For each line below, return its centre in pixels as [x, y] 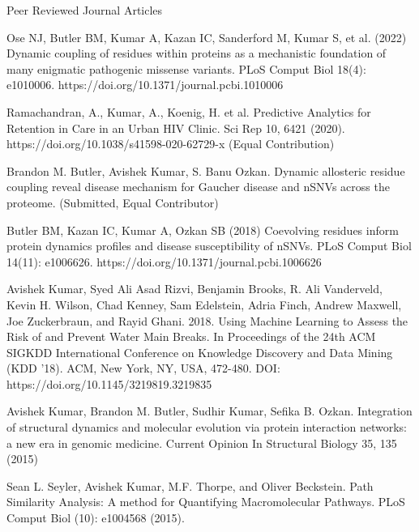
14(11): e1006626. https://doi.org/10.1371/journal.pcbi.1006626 [164, 261]
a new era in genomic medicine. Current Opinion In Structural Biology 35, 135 [202, 443]
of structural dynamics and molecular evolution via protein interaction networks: [207, 427]
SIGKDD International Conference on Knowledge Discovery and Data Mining [200, 352]
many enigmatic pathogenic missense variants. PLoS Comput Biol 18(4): [186, 68]
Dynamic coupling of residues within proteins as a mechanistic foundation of [197, 53]
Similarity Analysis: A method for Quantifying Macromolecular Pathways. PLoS [206, 502]
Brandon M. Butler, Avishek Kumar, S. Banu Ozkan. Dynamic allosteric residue [206, 170]
